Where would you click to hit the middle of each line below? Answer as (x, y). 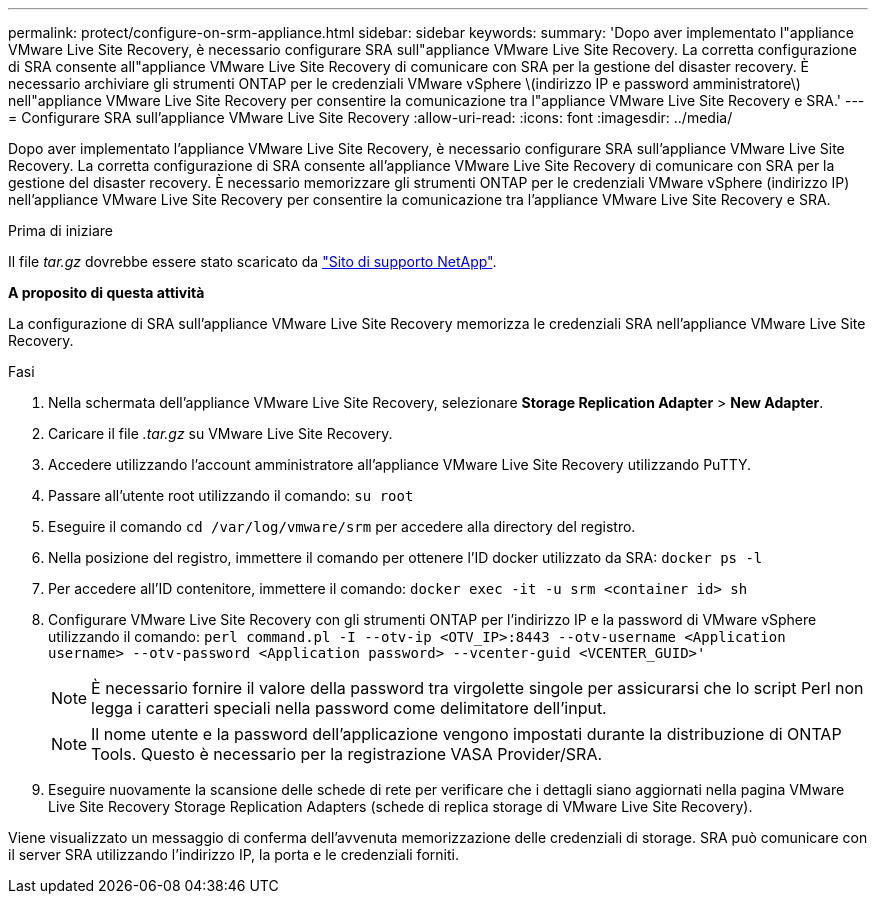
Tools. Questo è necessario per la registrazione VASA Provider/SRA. (347, 754)
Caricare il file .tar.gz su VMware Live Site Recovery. (220, 433)
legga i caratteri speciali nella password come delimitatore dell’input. (349, 708)
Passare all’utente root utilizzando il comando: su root (231, 495)
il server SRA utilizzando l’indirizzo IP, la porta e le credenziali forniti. (233, 854)
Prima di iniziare (60, 230)
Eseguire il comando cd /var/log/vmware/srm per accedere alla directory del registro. (342, 526)
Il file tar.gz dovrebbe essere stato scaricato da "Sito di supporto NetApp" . (252, 261)
